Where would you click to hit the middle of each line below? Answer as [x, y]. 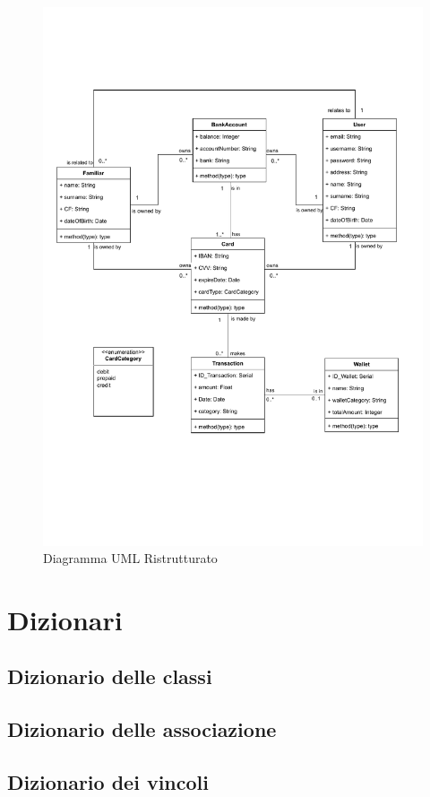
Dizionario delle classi [110, 676]
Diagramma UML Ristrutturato [130, 558]
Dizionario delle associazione [142, 729]
